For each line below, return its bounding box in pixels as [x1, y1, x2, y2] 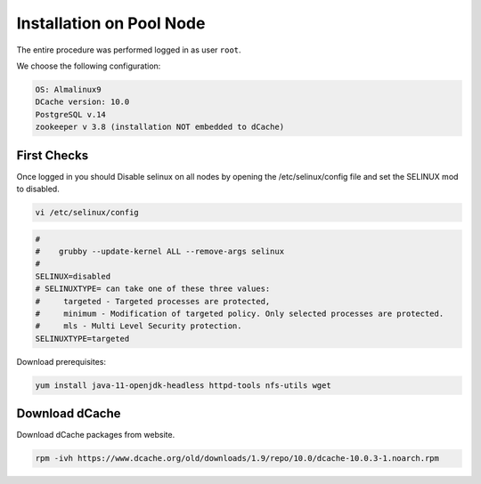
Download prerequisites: [16, 356, 107, 367]
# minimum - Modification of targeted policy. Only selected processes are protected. [35, 308, 444, 319]
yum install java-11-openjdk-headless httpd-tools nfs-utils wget [35, 380, 331, 391]
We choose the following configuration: [16, 60, 161, 71]
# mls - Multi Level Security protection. [35, 321, 242, 331]
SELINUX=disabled [35, 271, 111, 281]
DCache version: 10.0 [35, 97, 130, 107]
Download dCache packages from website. [16, 430, 175, 440]
